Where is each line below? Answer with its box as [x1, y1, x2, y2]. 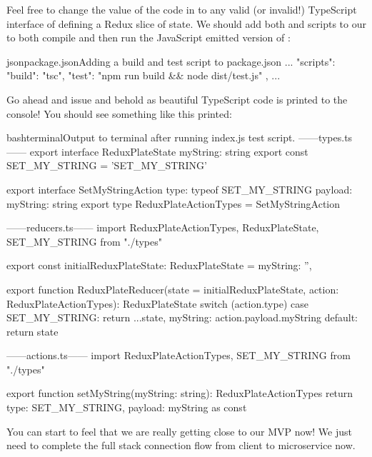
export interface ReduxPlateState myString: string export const [29, 144, 308, 159]
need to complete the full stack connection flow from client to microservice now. [6, 438, 356, 453]
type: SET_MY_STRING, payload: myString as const [6, 400, 247, 415]
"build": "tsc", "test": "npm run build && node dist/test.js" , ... [6, 68, 281, 83]
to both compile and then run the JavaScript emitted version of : [6, 30, 291, 45]
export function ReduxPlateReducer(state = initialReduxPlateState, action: [6, 281, 339, 296]
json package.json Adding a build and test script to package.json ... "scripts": [6, 54, 336, 69]
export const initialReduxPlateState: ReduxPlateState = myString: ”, [6, 258, 312, 273]
